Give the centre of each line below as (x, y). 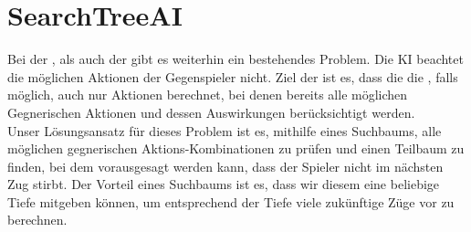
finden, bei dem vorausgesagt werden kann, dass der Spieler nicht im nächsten (225, 166)
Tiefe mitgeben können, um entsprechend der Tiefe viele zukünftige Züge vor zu (231, 201)
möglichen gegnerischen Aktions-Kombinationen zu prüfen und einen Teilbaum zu (236, 148)
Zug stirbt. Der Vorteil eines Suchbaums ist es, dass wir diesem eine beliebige (224, 184)
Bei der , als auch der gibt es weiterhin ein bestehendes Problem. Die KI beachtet (235, 59)
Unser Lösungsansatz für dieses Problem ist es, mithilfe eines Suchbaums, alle (225, 130)
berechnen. (37, 220)
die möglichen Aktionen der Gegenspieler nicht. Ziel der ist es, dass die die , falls (233, 76)
